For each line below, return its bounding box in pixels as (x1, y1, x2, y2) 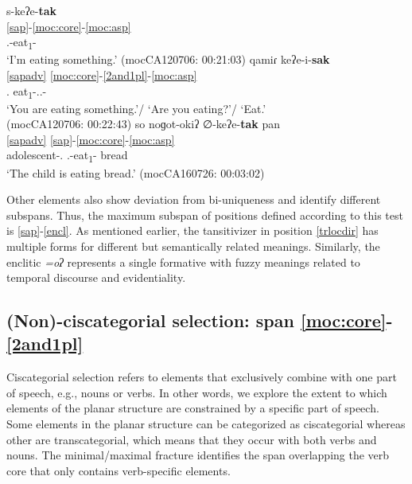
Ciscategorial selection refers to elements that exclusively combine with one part (6, 369, 397, 385)
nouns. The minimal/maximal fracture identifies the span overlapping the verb (6, 447, 390, 463)
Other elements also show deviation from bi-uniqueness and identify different (6, 191, 381, 208)
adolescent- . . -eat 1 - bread (6, 146, 128, 166)
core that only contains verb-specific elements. (6, 462, 231, 478)
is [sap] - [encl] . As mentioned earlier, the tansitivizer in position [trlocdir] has (6, 222, 379, 239)
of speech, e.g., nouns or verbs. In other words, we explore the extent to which (6, 384, 387, 400)
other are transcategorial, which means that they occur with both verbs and (6, 431, 377, 447)
